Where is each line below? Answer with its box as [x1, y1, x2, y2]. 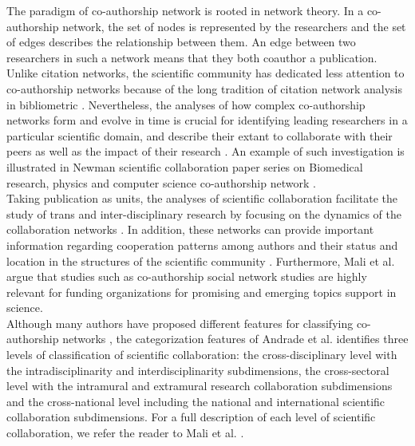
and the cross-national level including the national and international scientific [6, 393, 385, 409]
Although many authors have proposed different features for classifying [6, 314, 354, 331]
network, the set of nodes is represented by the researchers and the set [62, 18, 406, 34]
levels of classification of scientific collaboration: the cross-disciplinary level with [6, 346, 397, 363]
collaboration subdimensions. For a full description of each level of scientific [6, 409, 376, 425]
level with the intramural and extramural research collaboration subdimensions [6, 377, 393, 394]
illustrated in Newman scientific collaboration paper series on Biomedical [6, 158, 363, 175]
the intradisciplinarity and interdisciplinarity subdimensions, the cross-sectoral [6, 361, 389, 378]
